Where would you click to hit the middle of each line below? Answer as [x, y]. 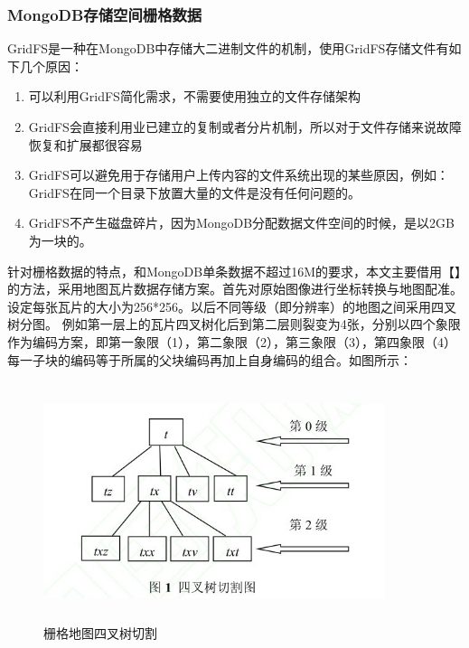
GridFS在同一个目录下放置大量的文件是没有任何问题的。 [194, 192]
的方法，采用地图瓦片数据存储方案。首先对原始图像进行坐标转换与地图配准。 [235, 289]
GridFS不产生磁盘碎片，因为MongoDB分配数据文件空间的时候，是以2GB [242, 223]
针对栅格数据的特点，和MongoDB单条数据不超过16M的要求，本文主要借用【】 [234, 271]
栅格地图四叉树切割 [100, 633]
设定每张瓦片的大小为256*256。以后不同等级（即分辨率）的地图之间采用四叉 [232, 306]
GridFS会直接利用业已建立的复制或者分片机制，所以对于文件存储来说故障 [245, 127]
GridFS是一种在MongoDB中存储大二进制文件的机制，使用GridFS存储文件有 [228, 48]
